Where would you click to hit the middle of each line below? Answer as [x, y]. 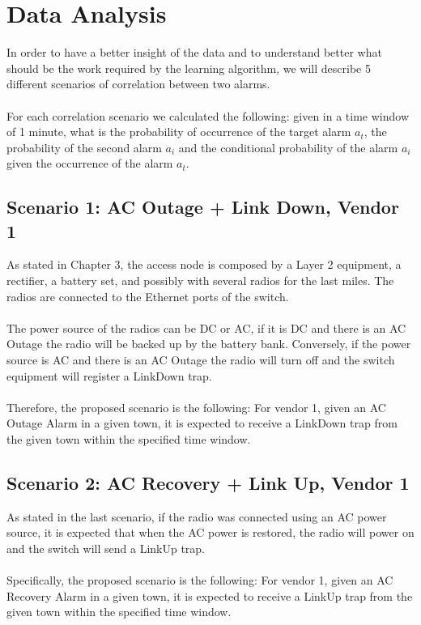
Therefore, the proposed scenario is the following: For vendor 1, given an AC [196, 407]
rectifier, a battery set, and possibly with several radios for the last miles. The [200, 281]
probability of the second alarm [84, 147]
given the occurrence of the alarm [90, 163]
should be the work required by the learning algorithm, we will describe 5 [189, 68]
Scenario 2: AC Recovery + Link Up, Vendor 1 [208, 482]
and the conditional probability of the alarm [288, 147]
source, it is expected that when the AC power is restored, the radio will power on [210, 532]
